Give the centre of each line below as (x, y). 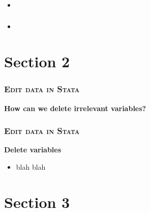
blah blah (31, 167)
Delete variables (33, 150)
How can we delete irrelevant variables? (75, 108)
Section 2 (37, 61)
